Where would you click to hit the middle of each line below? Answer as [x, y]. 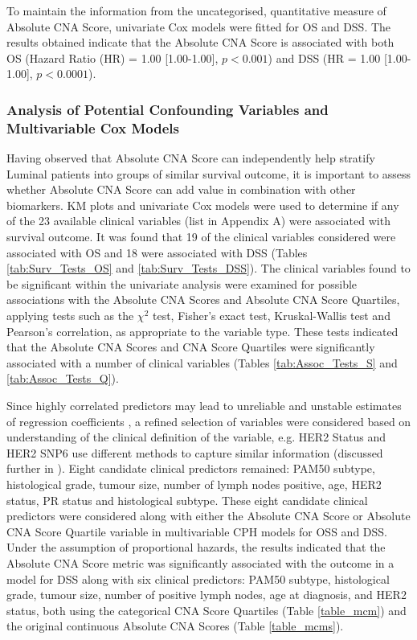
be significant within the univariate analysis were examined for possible [182, 283]
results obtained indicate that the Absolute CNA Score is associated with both [200, 42]
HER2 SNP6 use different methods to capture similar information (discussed [195, 452]
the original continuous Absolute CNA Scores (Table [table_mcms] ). [175, 626]
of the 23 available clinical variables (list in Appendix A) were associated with [198, 221]
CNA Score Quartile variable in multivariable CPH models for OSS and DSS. [197, 531]
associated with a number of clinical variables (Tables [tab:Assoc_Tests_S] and [202, 362]
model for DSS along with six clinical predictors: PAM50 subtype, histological [198, 578]
